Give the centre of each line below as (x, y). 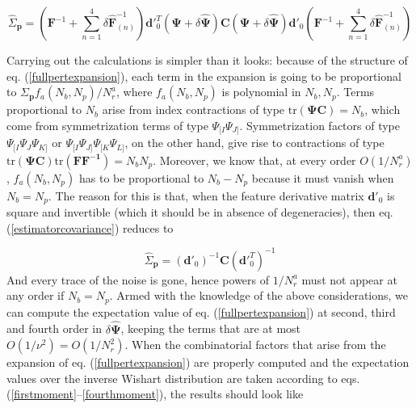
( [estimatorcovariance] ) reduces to (90, 227)
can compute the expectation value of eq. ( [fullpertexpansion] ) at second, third (201, 311)
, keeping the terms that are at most (211, 328)
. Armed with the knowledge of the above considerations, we (259, 295)
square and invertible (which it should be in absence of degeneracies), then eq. (200, 212)
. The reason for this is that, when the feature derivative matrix (206, 195)
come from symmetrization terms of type (107, 125)
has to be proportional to (141, 177)
